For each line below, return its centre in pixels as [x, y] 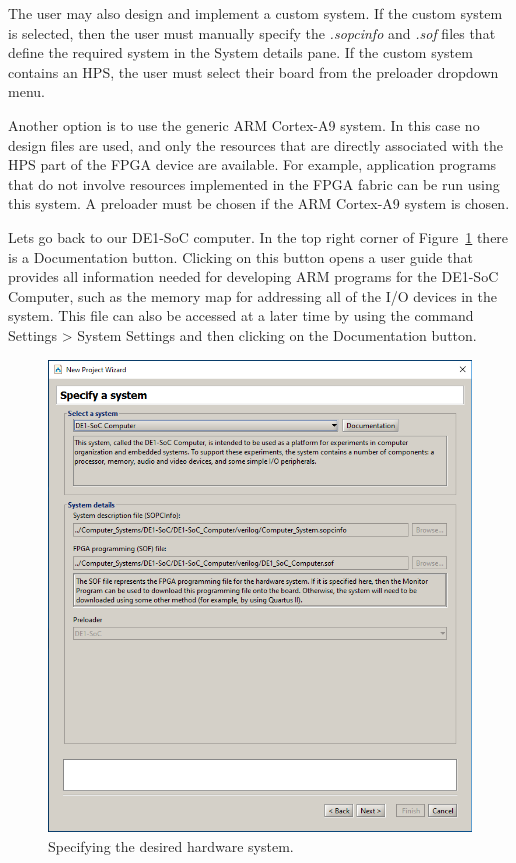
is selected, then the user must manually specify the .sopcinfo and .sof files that [252, 32]
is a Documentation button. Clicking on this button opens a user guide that [240, 256]
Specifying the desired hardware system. [171, 845]
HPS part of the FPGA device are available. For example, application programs [252, 164]
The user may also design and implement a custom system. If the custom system [255, 13]
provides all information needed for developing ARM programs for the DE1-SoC [253, 276]
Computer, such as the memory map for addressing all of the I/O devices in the [252, 295]
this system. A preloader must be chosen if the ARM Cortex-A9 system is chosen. [259, 203]
